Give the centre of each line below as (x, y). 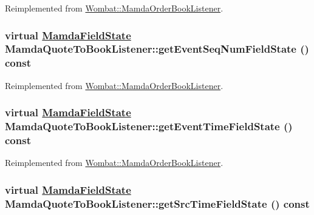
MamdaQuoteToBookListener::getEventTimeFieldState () (149, 126)
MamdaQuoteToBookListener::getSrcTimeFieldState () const (157, 203)
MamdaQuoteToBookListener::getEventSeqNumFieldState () (157, 49)
